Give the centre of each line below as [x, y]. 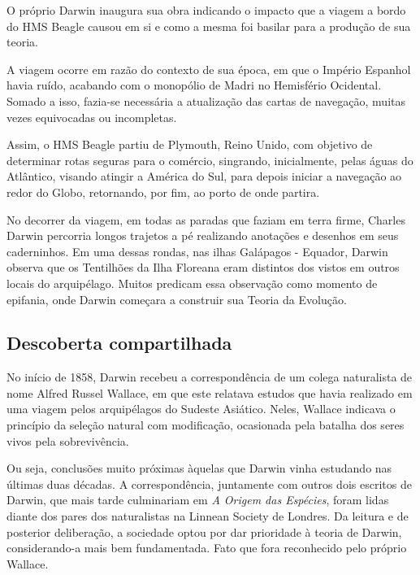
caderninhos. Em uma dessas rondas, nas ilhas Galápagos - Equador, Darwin [197, 251]
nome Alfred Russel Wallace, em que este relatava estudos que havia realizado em [210, 392]
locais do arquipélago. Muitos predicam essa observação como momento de [192, 283]
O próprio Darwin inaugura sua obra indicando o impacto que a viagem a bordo [206, 10]
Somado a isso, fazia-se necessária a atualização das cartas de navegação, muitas [206, 100]
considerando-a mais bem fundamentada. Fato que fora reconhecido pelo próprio [207, 548]
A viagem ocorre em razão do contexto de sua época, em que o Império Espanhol [209, 69]
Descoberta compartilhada [119, 343]
